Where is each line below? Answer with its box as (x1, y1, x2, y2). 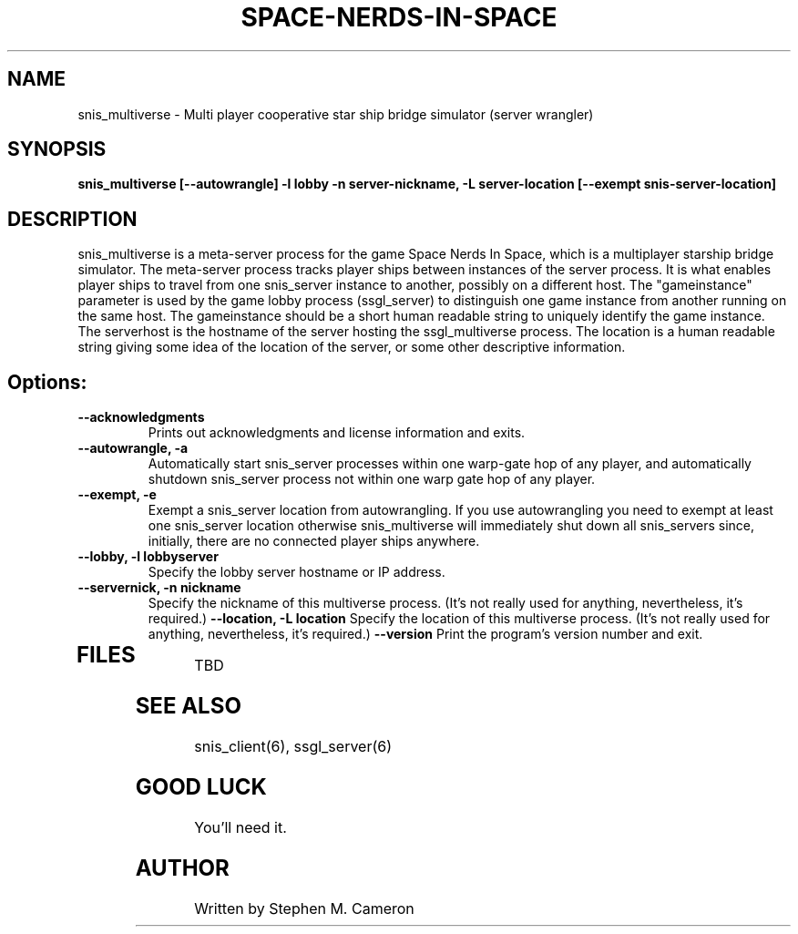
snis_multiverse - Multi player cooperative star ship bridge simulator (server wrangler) (77, 106, 594, 122)
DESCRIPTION (7, 207, 138, 231)
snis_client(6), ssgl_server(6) (194, 736, 393, 755)
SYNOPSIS (7, 138, 107, 161)
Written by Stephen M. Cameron (194, 898, 414, 918)
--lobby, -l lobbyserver (77, 549, 219, 565)
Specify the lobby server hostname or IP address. (148, 564, 445, 580)
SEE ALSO (135, 693, 241, 720)
